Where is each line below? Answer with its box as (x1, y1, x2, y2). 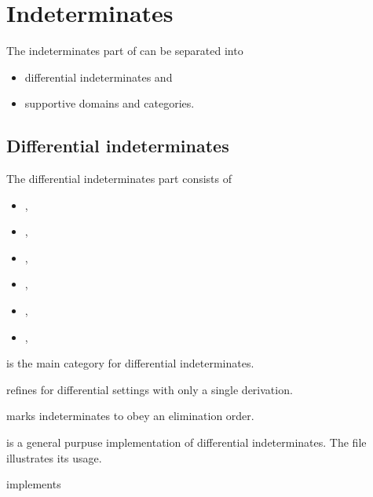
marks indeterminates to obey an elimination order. (6, 407, 254, 424)
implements (6, 476, 61, 492)
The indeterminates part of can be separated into (6, 42, 243, 59)
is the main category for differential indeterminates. (6, 355, 254, 371)
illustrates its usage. (6, 449, 102, 466)
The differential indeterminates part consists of (6, 170, 232, 187)
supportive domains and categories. (24, 95, 195, 111)
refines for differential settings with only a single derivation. (6, 381, 293, 397)
